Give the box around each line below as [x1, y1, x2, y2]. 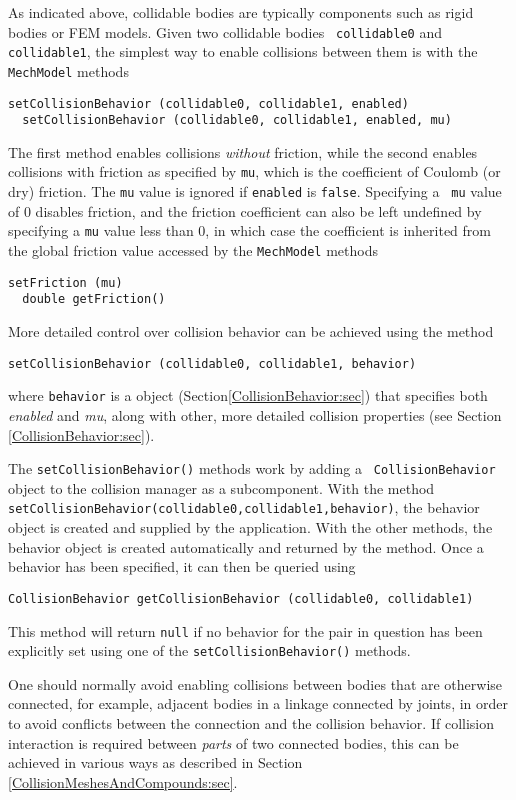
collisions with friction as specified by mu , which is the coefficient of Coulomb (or [8, 161, 501, 182]
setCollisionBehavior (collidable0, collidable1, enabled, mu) [22, 113, 452, 128]
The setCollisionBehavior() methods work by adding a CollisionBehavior [8, 458, 496, 479]
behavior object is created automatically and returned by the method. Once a [8, 536, 484, 557]
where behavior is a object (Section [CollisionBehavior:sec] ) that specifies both [8, 385, 488, 406]
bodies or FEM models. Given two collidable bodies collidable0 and [8, 21, 442, 42]
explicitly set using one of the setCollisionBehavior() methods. [8, 640, 411, 661]
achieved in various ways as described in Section [8, 752, 303, 773]
